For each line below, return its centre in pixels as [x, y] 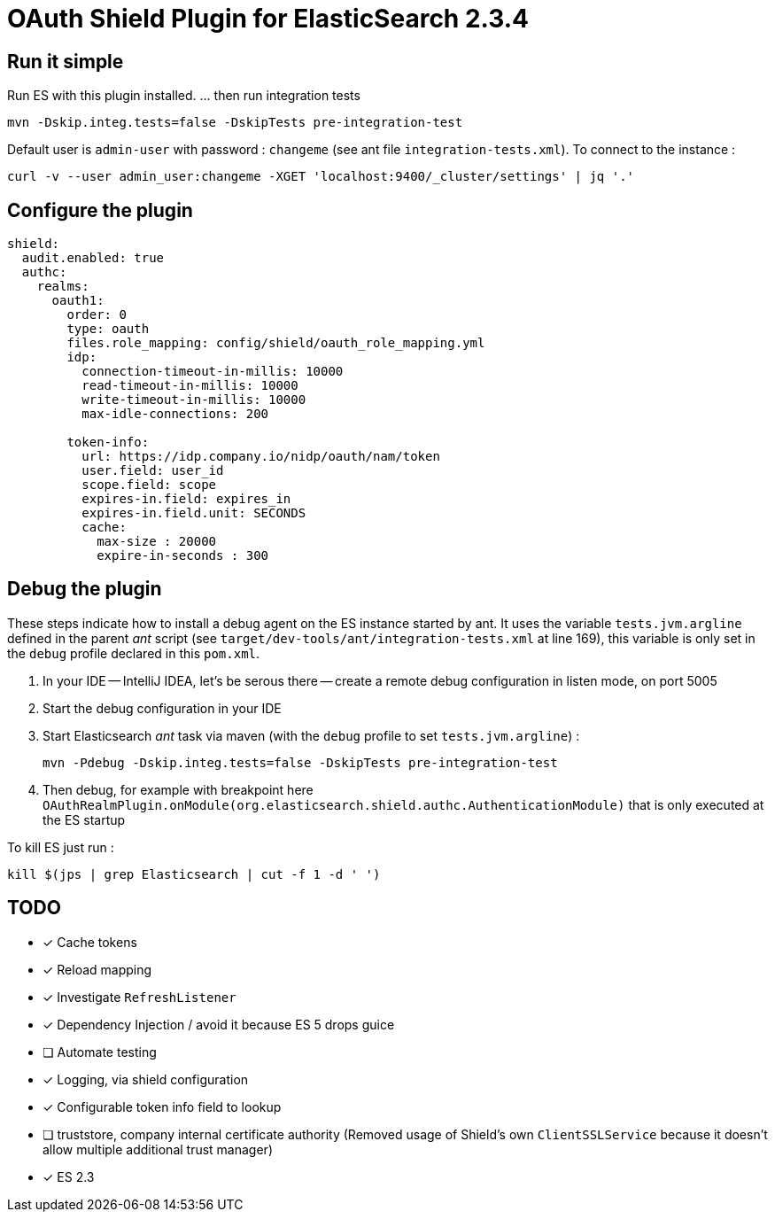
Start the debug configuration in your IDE [162, 708]
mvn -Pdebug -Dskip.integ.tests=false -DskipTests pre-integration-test [300, 762]
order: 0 [97, 315]
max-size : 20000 [157, 542]
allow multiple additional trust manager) [158, 1149]
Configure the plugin [100, 210]
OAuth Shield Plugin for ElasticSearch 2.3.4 [268, 19]
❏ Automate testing [100, 1052]
